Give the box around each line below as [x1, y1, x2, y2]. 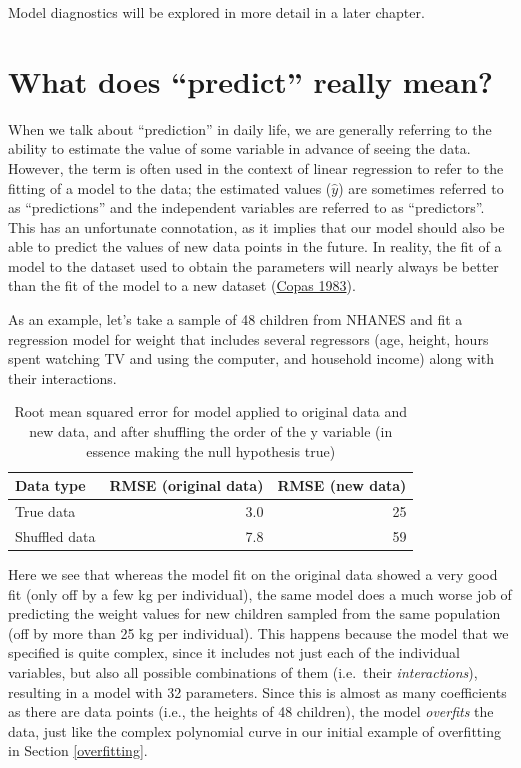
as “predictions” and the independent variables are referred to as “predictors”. [8, 197, 485, 218]
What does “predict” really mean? [8, 60, 494, 101]
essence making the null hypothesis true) [86, 440, 336, 461]
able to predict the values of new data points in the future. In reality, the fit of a [8, 236, 502, 257]
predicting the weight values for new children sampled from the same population [8, 603, 501, 624]
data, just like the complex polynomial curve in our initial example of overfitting [8, 720, 501, 741]
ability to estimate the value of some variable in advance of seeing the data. [8, 138, 471, 159]
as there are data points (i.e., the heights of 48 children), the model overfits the [8, 701, 494, 722]
